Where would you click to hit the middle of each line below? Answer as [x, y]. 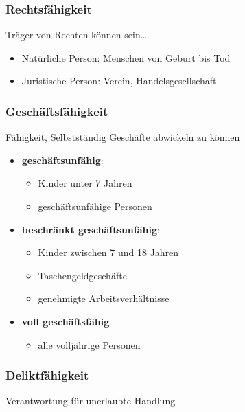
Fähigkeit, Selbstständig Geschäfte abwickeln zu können [123, 137]
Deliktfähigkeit [47, 375]
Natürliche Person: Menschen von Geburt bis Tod [126, 57]
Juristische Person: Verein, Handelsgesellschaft [119, 81]
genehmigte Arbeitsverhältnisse [104, 298]
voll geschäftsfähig [66, 321]
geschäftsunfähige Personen [95, 206]
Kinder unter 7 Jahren [85, 183]
